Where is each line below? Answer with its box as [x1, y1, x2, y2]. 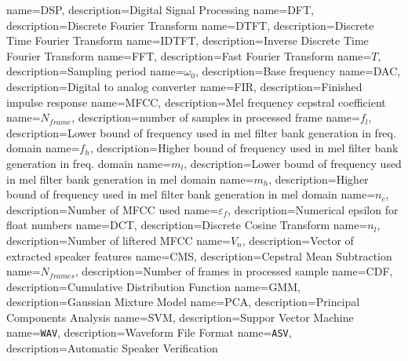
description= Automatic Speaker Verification [6, 340, 218, 356]
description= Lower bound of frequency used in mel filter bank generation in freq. [6, 124, 396, 140]
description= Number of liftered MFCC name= [6, 232, 231, 248]
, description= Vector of [242, 232, 354, 248]
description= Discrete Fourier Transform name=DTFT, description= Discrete [6, 16, 374, 33]
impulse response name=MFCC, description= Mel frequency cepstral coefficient [6, 93, 386, 110]
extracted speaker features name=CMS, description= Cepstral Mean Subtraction [6, 247, 392, 264]
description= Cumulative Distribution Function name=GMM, [6, 278, 301, 294]
